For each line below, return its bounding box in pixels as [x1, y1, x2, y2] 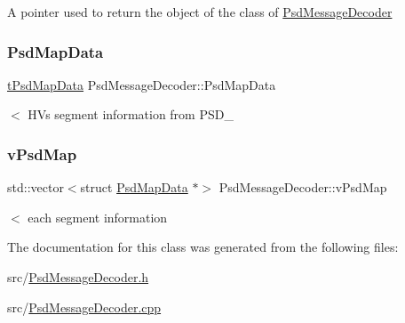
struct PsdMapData [80, 178, 188, 197]
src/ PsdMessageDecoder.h [7, 268, 149, 286]
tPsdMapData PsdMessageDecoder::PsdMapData [7, 75, 276, 93]
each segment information [28, 207, 168, 226]
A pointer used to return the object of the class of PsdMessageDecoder [7, 3, 393, 20]
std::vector [7, 178, 64, 197]
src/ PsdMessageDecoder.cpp [7, 297, 162, 316]
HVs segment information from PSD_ [28, 105, 234, 124]
